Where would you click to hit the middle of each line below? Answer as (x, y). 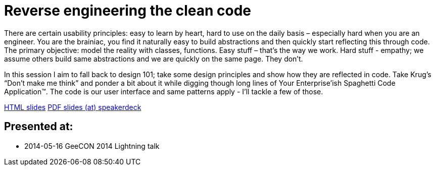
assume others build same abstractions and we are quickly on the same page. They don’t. (154, 59)
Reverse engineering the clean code (128, 11)
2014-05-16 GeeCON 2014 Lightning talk (92, 146)
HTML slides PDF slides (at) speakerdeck (73, 107)
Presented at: (39, 127)
